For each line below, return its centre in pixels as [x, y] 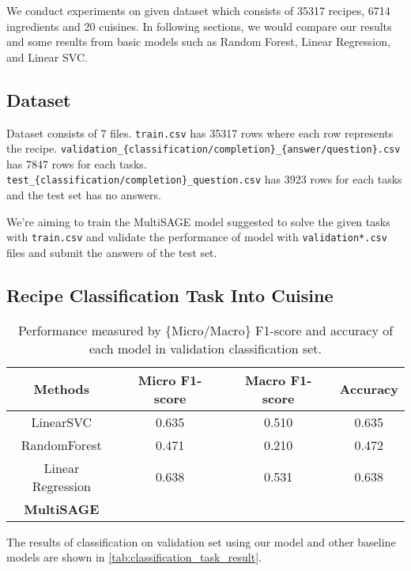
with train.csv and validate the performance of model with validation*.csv [197, 237]
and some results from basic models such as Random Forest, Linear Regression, [198, 42]
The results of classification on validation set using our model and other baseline [201, 541]
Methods [62, 389]
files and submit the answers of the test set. [112, 252]
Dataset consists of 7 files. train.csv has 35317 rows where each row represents [200, 132]
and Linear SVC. [47, 57]
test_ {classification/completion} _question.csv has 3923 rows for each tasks [204, 179]
